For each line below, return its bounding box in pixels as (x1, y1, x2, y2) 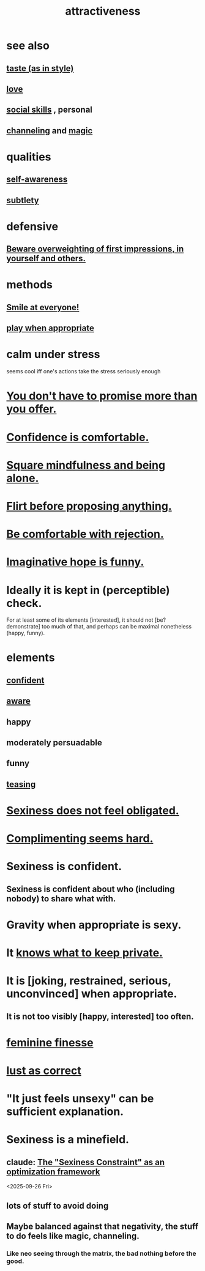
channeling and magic (6, 125, 93, 136)
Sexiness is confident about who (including (6, 884, 176, 894)
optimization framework (6, 1166, 100, 1177)
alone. (6, 471, 39, 485)
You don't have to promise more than (6, 389, 198, 403)
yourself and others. (6, 253, 86, 264)
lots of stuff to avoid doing (6, 1201, 109, 1211)
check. (6, 596, 42, 610)
